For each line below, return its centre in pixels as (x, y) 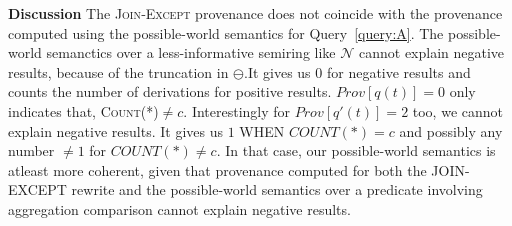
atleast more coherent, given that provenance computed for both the (217, 169)
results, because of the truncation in (118, 71)
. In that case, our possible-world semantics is (356, 150)
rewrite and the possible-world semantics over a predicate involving (277, 189)
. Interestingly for (237, 110)
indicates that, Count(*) (83, 110)
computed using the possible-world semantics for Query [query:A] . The (226, 32)
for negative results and (398, 71)
